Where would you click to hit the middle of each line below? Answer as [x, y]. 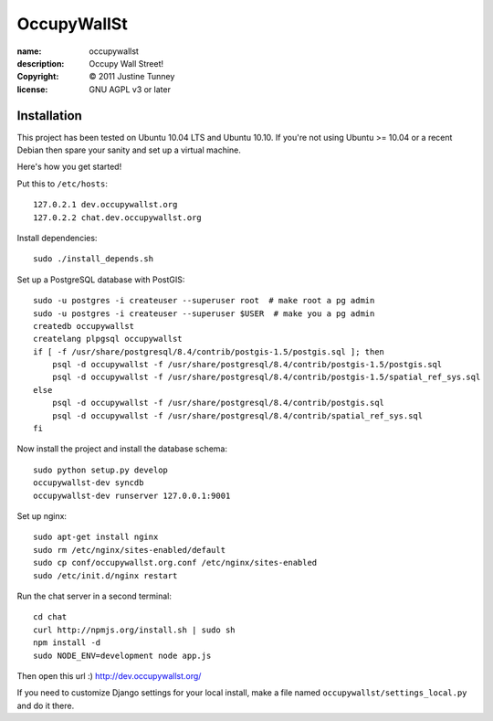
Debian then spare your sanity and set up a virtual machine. [129, 150]
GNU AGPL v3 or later [130, 89]
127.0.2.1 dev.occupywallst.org [105, 205]
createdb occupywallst [84, 326]
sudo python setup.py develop [101, 470]
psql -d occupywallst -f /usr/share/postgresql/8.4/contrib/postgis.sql [218, 403]
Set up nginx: [42, 516]
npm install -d [67, 643]
